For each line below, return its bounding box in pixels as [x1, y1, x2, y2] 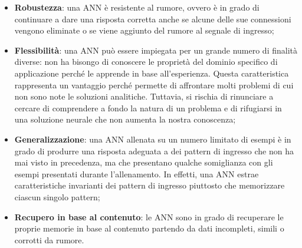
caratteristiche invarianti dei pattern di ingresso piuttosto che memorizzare [14, 179, 285, 191]
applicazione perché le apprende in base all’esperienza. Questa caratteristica [14, 67, 289, 79]
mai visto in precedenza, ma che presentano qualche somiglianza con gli [14, 156, 273, 168]
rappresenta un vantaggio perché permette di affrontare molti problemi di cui [14, 78, 294, 91]
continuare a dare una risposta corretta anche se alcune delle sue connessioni [14, 12, 291, 25]
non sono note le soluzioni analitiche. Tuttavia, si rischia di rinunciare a [14, 90, 274, 102]
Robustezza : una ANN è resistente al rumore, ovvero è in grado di [14, 1, 260, 13]
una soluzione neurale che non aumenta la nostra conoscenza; [14, 113, 236, 125]
